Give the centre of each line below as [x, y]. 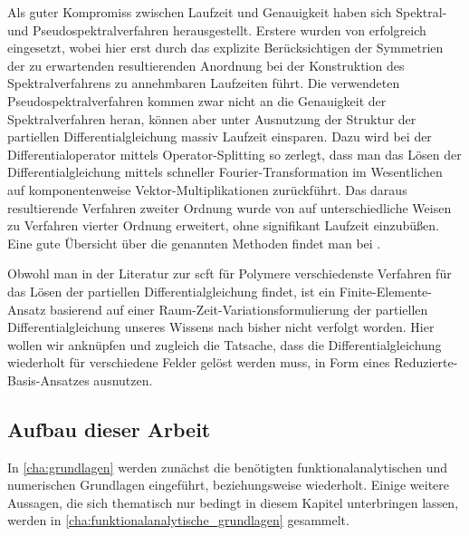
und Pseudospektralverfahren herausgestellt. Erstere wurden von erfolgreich [217, 29]
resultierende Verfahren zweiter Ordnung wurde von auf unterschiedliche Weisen [230, 207]
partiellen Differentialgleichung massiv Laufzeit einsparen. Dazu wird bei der [220, 136]
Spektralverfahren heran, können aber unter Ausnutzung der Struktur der [212, 118]
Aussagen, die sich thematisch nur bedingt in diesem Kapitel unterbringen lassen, [233, 502]
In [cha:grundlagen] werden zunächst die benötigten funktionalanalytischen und [228, 467]
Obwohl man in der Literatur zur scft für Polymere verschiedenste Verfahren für [230, 273]
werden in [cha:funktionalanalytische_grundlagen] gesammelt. [178, 520]
